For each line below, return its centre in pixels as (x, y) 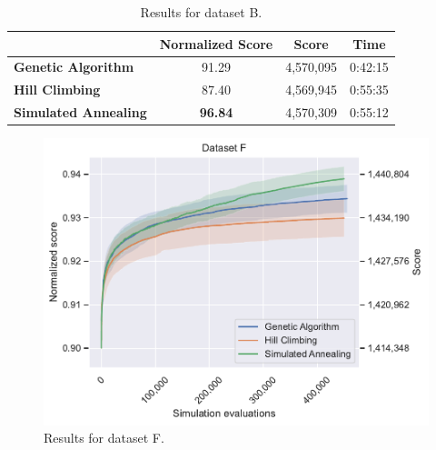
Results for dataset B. (201, 12)
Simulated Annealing (80, 112)
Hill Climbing (57, 90)
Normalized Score (216, 43)
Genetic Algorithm (74, 67)
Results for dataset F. (104, 438)
